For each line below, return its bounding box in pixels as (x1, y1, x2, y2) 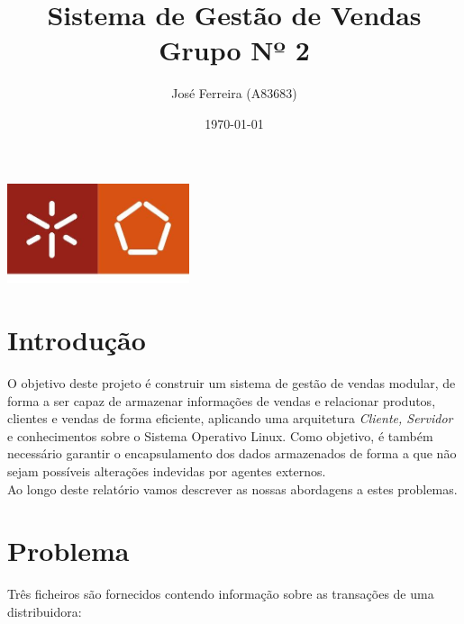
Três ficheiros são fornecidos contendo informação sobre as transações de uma (7, 584, 434, 603)
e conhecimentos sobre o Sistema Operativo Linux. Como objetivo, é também (7, 426, 433, 445)
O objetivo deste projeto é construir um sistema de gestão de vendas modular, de (7, 374, 456, 393)
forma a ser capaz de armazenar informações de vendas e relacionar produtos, (7, 391, 436, 410)
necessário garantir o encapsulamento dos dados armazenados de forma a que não (7, 444, 457, 463)
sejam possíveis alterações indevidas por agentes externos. (7, 462, 326, 481)
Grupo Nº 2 (159, 32, 310, 68)
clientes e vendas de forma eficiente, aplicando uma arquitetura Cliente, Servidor (7, 409, 453, 428)
